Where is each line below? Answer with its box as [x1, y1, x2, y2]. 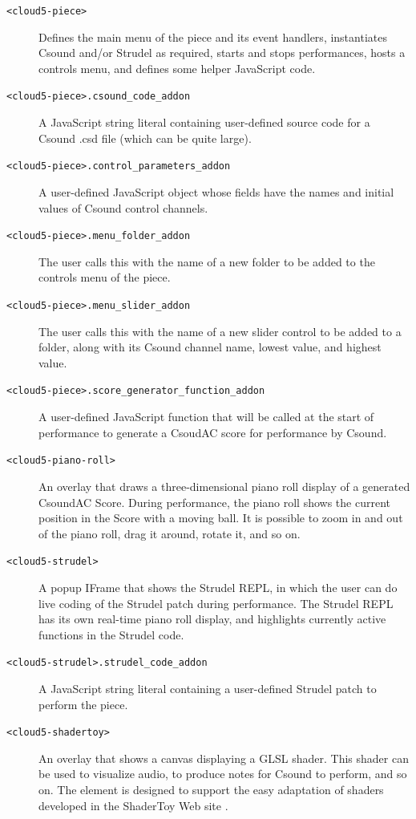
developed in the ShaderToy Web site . [38, 797, 228, 813]
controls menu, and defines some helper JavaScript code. [38, 59, 316, 76]
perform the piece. [38, 695, 128, 712]
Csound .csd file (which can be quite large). [38, 129, 252, 146]
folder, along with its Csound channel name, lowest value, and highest [38, 339, 382, 355]
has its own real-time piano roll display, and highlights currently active [38, 610, 386, 627]
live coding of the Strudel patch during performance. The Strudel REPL [38, 594, 394, 611]
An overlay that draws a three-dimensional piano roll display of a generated [38, 477, 410, 494]
